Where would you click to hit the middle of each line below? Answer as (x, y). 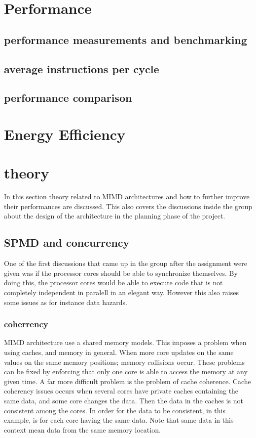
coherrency (26, 324)
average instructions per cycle (82, 68)
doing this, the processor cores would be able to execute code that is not (113, 283)
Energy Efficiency (65, 134)
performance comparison (68, 98)
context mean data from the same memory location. (82, 429)
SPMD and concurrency (67, 242)
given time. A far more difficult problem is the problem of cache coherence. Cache (128, 381)
